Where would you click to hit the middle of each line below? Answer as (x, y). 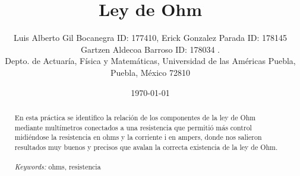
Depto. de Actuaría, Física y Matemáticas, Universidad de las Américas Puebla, (150, 61)
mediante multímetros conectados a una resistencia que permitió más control (133, 127)
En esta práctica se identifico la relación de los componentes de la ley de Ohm (135, 117)
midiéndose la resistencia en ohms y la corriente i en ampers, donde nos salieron (138, 137)
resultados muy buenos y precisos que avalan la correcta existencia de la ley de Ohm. (146, 147)
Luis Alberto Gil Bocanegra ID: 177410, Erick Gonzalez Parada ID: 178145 (150, 38)
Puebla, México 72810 (150, 72)
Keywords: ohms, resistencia (58, 167)
